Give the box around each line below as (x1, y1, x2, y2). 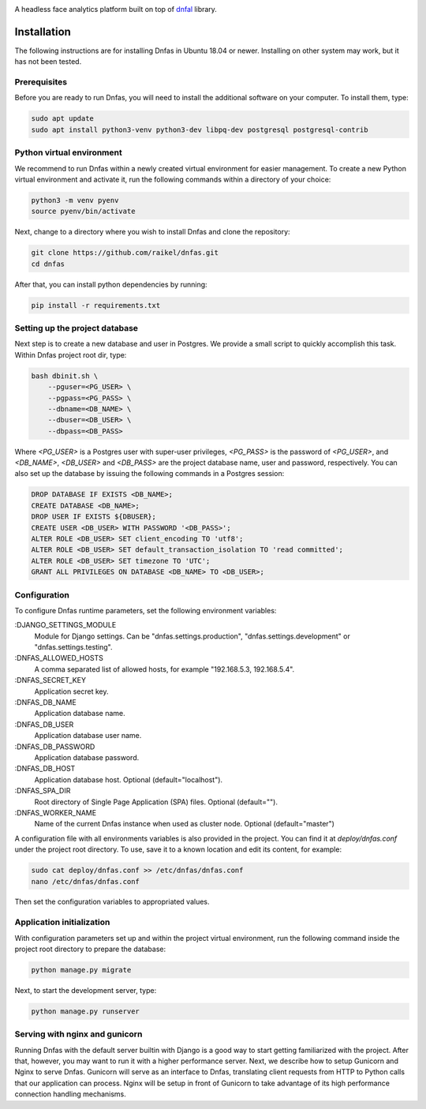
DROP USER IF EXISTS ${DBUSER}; (31, 512, 157, 521)
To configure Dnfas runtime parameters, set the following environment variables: (14, 605, 277, 615)
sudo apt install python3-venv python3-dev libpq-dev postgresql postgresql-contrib (31, 125, 368, 134)
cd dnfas (31, 259, 65, 268)
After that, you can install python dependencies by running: (14, 279, 208, 289)
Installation (14, 24, 71, 39)
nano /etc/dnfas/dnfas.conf (31, 877, 140, 886)
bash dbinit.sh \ (31, 371, 99, 380)
